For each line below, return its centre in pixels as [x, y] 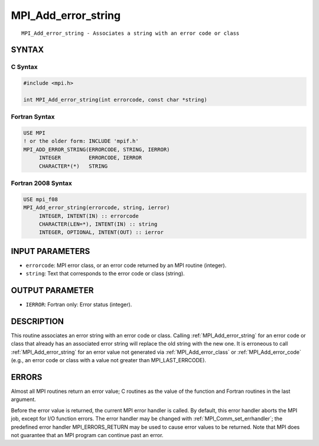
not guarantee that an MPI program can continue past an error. [87, 435]
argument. [24, 399]
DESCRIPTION [38, 321]
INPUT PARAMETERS [51, 251]
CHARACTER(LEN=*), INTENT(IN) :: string [98, 224]
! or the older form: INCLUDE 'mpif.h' [81, 141]
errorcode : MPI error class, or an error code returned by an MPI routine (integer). [126, 265]
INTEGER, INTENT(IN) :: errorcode [89, 216]
